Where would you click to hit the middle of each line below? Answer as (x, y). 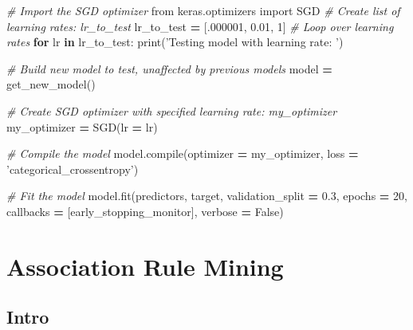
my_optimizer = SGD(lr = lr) (82, 126)
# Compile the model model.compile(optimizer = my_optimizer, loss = (183, 153)
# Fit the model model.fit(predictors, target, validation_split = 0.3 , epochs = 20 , (207, 196)
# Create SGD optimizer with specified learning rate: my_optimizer (172, 110)
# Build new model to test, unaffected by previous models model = (169, 68)
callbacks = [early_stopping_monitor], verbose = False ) (145, 211)
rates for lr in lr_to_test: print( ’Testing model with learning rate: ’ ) (175, 42)
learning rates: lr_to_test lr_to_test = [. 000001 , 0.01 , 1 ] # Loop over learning (200, 26)
